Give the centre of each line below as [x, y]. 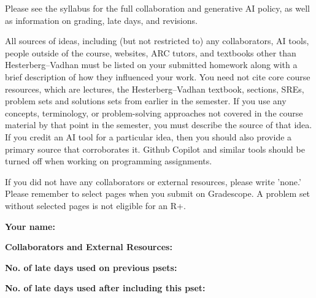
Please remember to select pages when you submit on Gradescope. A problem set [158, 193]
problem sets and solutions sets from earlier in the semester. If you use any [146, 101]
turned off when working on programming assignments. [109, 161]
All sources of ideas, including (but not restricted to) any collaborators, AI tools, [157, 41]
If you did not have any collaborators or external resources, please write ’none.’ [153, 181]
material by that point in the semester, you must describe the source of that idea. [159, 125]
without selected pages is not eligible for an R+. [95, 205]
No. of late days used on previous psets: [91, 267]
